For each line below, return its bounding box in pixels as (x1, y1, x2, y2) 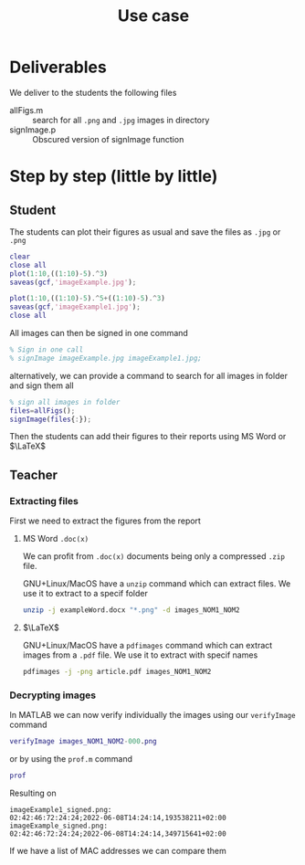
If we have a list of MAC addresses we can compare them (9, 845, 226, 856)
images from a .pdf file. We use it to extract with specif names (22, 649, 258, 660)
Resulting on (9, 787, 57, 798)
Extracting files (9, 494, 79, 507)
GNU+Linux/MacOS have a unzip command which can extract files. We (22, 578, 291, 589)
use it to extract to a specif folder (22, 588, 149, 599)
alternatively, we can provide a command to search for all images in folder (9, 370, 288, 381)
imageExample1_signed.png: (9, 805, 112, 814)
